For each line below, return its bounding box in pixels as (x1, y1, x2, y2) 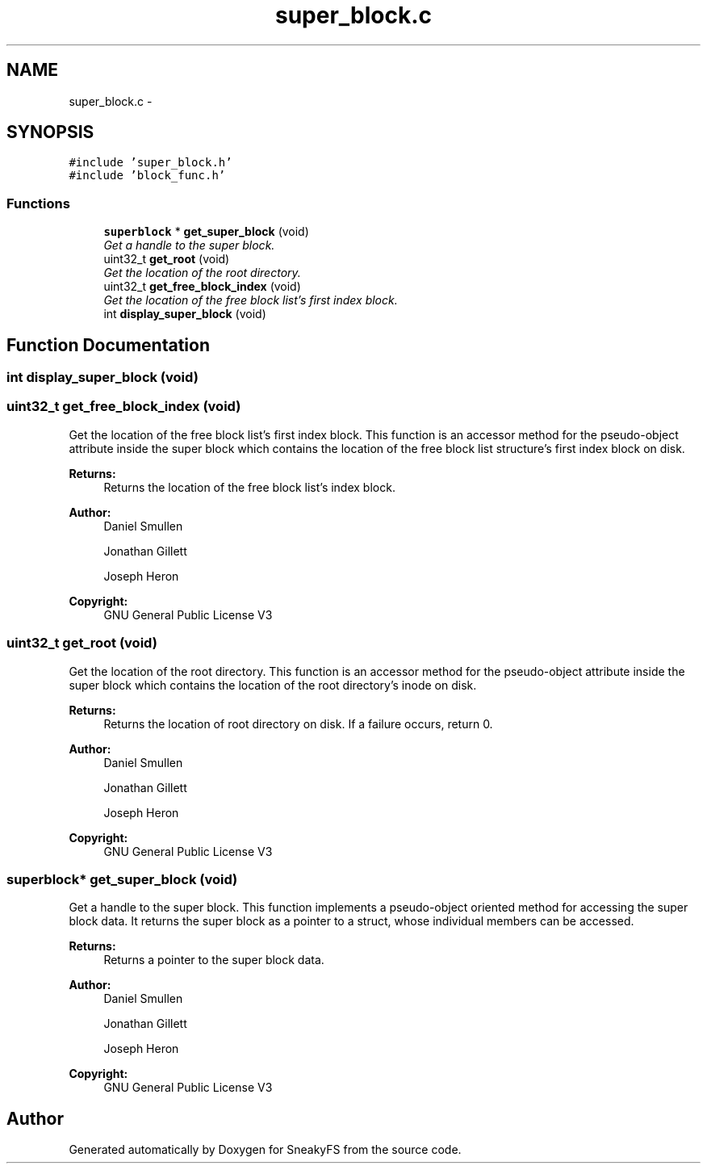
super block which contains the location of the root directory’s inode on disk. (69, 677, 477, 692)
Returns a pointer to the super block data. (103, 953, 324, 967)
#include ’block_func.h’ (69, 169, 226, 182)
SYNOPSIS (6, 122, 94, 143)
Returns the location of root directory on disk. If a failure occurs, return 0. (103, 716, 493, 731)
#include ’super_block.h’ (69, 156, 232, 170)
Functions (6, 195, 70, 212)
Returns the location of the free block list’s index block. (103, 480, 395, 494)
